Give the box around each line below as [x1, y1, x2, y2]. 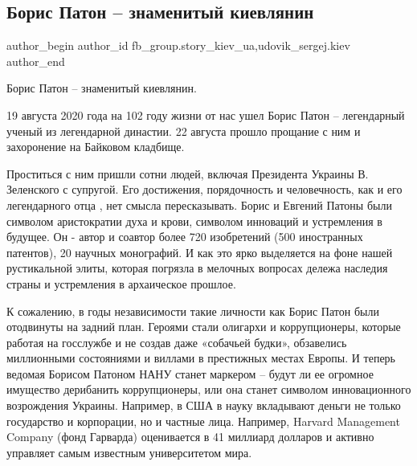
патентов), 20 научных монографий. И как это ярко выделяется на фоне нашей [6, 243, 393, 260]
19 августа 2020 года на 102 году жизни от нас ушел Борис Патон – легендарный [6, 106, 405, 123]
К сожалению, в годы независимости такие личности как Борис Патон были [6, 302, 379, 319]
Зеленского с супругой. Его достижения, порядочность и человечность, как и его [6, 181, 403, 198]
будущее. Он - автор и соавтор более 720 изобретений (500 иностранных [6, 228, 363, 245]
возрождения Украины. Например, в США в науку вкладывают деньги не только [6, 397, 401, 414]
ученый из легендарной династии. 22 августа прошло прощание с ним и [6, 122, 361, 139]
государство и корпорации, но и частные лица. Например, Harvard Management [6, 412, 400, 429]
